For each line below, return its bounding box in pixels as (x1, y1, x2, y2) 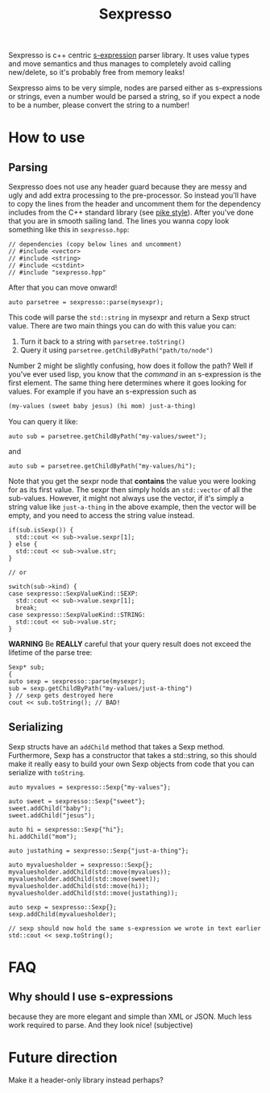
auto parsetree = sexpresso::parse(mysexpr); (8, 298, 164, 307)
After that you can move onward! (8, 283, 118, 293)
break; (15, 604, 38, 612)
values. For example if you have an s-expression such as (8, 386, 197, 396)
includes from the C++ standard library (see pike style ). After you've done (8, 207, 254, 218)
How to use (8, 128, 85, 147)
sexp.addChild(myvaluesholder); (8, 910, 117, 918)
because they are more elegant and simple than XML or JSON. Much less (8, 1012, 252, 1021)
